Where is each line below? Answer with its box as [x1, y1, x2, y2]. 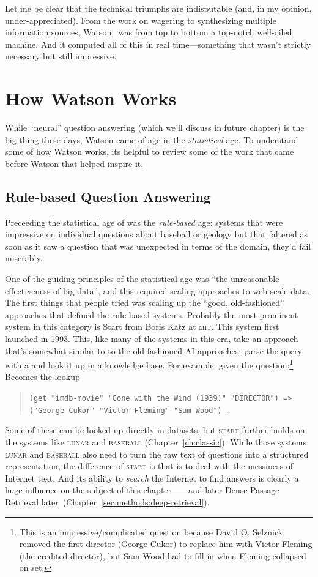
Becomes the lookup [5, 370, 80, 383]
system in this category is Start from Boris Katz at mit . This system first [5, 320, 279, 333]
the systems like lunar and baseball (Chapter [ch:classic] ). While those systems [5, 435, 306, 448]
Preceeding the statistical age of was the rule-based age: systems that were [5, 215, 283, 228]
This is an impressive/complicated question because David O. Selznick [19, 525, 283, 538]
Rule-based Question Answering [5, 187, 211, 206]
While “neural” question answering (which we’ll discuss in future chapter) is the [5, 121, 305, 134]
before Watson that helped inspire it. [5, 157, 144, 169]
